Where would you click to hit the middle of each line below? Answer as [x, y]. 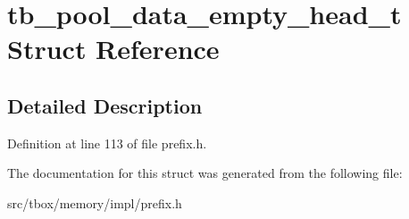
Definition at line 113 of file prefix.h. [107, 143]
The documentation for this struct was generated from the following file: [205, 173]
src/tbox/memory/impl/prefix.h [95, 202]
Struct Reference [113, 49]
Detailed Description [105, 105]
